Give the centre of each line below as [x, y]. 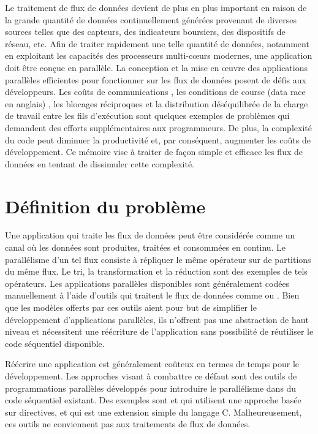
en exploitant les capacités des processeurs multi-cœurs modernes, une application [159, 55]
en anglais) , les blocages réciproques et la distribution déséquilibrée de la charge [157, 103]
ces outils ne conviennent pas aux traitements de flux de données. [128, 424]
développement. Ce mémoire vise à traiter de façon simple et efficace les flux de [154, 152]
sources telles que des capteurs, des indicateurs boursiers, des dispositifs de [145, 32]
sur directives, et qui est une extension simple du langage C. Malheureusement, [153, 412]
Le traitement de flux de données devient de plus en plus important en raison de [156, 7]
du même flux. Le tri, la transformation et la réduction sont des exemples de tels [156, 271]
